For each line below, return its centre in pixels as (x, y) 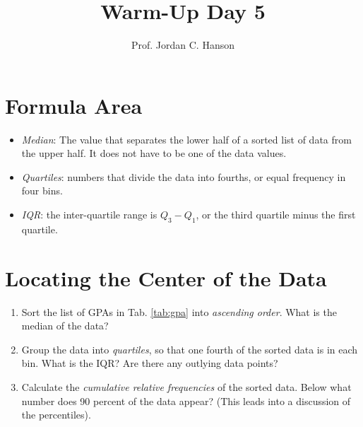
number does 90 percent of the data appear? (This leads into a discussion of (186, 400)
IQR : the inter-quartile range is (89, 215)
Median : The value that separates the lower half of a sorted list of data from (186, 139)
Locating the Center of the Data (166, 277)
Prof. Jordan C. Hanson (183, 45)
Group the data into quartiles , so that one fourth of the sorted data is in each (190, 349)
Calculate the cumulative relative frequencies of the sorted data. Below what (186, 386)
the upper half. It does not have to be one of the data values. (154, 153)
